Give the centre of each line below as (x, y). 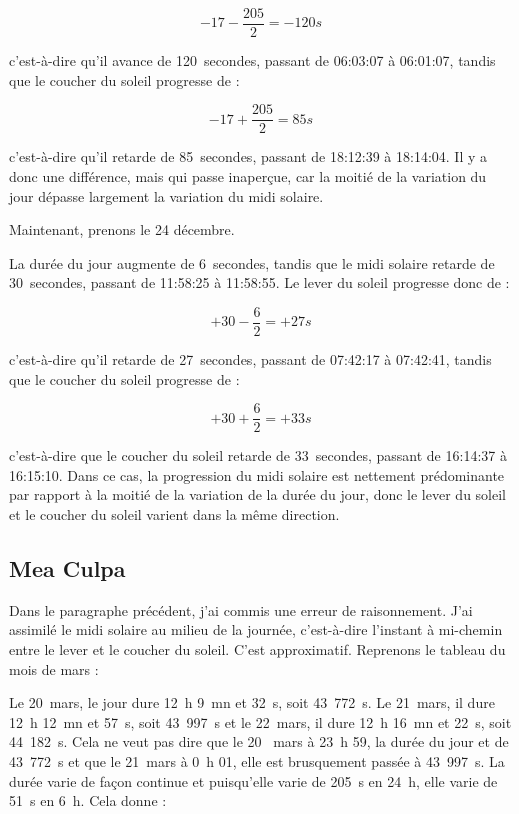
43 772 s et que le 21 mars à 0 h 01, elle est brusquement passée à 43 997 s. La (257, 760)
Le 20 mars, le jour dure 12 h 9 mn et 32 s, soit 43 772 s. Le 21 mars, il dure (252, 702)
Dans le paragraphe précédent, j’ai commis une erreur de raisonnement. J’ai (241, 609)
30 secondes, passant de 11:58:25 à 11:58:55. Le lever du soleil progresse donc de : (259, 282)
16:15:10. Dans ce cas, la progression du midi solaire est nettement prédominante (257, 474)
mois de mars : (54, 668)
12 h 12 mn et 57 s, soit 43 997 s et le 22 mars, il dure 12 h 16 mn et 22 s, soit (260, 721)
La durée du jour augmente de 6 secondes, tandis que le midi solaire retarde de (252, 262)
